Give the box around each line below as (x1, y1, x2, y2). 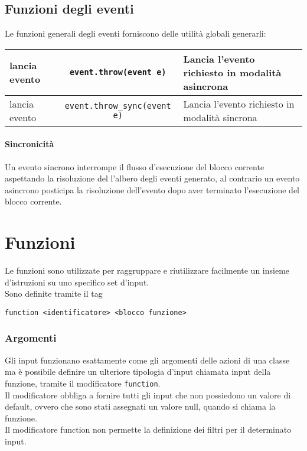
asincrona (183, 79, 228, 93)
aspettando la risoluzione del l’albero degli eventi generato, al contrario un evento (5, 172, 300, 184)
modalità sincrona (183, 110, 257, 124)
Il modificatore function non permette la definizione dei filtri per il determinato (5, 423, 292, 436)
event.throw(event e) (69, 67, 166, 77)
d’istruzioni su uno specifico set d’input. (5, 275, 149, 288)
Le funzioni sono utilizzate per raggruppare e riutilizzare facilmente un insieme (5, 264, 290, 277)
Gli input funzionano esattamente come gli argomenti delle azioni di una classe (5, 353, 290, 366)
